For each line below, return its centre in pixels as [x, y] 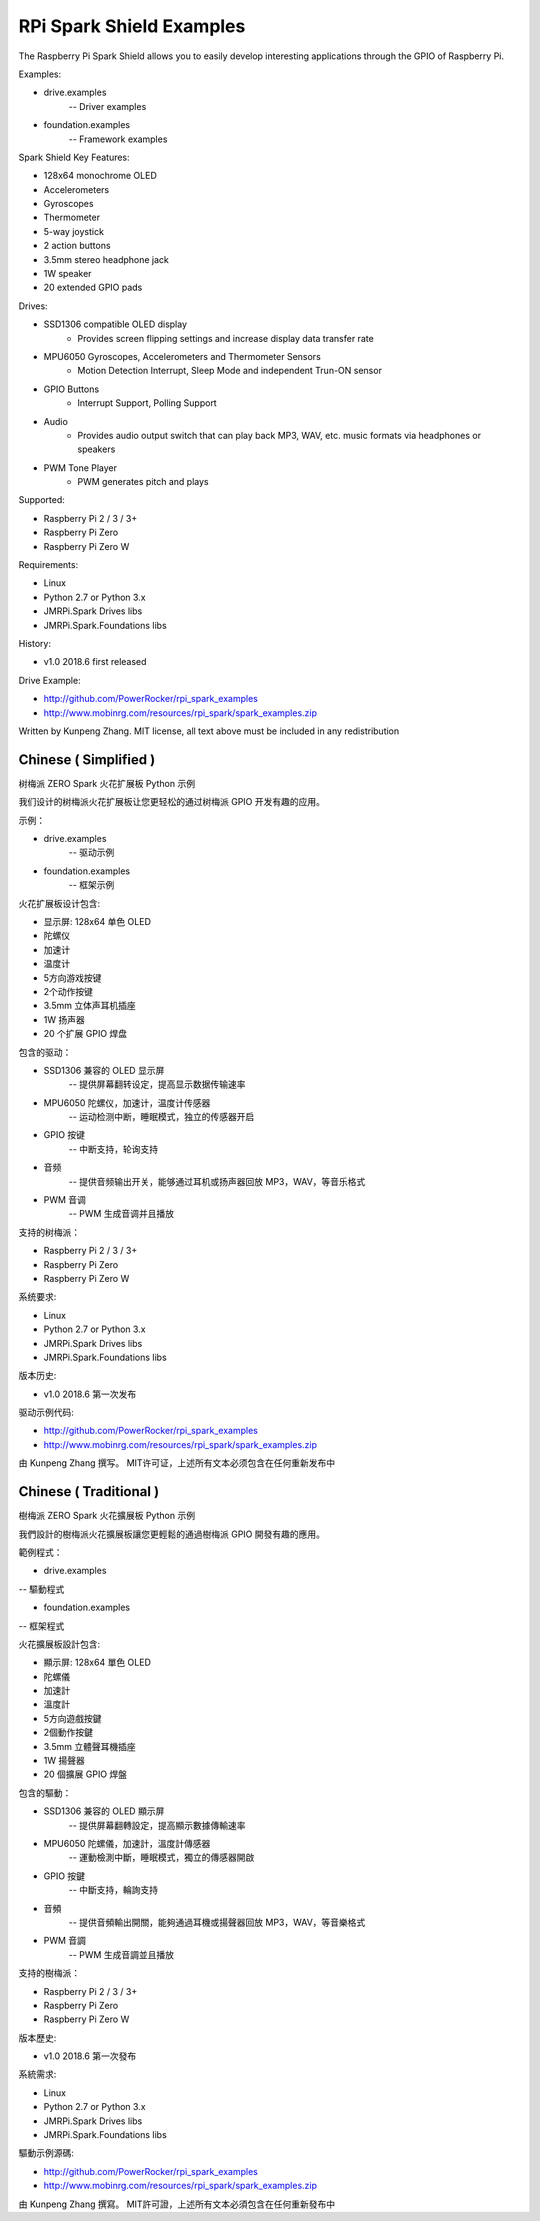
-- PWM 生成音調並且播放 [121, 1954]
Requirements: [48, 565]
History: [35, 643]
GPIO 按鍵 [64, 1876]
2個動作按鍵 [68, 1732]
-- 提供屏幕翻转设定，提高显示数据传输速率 [157, 1084]
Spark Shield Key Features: [74, 157]
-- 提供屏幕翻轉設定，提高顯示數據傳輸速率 [157, 1825]
